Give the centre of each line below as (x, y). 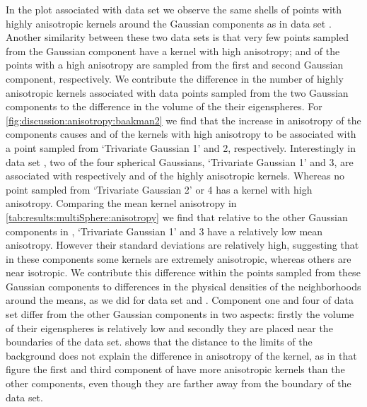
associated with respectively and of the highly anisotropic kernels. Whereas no (175, 176)
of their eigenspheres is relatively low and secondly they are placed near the (169, 328)
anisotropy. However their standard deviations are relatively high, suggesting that (182, 245)
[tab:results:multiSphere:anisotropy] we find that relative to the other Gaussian (177, 217)
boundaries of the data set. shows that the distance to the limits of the (159, 342)
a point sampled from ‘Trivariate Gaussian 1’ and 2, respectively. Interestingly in (181, 147)
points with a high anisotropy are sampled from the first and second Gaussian (175, 65)
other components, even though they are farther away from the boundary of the (179, 383)
